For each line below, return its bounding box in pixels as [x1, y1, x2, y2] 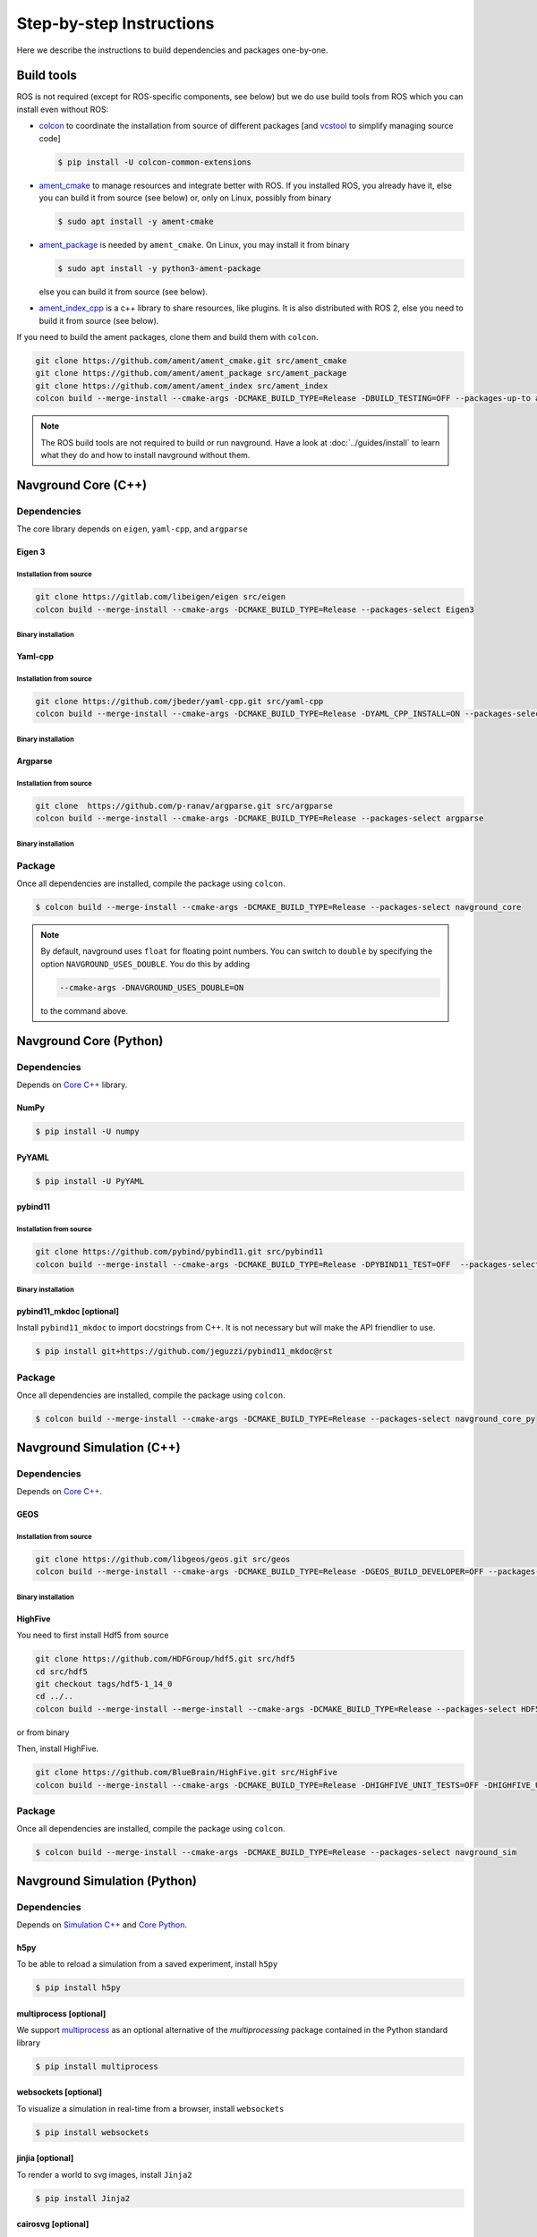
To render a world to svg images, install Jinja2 [16, 2169, 192, 2180]
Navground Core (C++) [16, 477, 148, 492]
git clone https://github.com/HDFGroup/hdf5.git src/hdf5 [35, 1654, 295, 1664]
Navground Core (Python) [16, 1033, 164, 1049]
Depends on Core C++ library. [16, 1079, 128, 1090]
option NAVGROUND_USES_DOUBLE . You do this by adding [40, 958, 251, 969]
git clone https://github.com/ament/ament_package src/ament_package [35, 368, 347, 379]
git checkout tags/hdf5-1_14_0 [35, 1679, 174, 1689]
